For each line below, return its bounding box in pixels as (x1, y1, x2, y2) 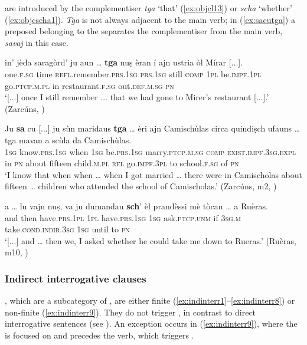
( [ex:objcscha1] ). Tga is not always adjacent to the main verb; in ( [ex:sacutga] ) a (5, 13, 295, 25)
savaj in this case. (5, 36, 68, 48)
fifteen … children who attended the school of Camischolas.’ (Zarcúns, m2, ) (5, 180, 277, 192)
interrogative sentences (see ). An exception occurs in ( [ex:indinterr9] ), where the (5, 317, 298, 330)
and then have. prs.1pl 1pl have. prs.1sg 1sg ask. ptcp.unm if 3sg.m (5, 211, 241, 224)
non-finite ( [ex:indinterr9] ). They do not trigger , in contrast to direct (5, 305, 256, 318)
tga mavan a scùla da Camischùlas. (5, 133, 132, 146)
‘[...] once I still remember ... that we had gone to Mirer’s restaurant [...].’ (5, 91, 269, 103)
